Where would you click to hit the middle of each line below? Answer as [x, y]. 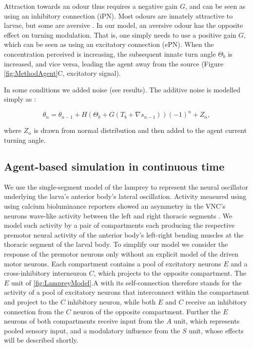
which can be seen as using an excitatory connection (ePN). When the [109, 44]
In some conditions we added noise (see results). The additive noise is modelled [122, 89]
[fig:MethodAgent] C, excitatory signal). [62, 73]
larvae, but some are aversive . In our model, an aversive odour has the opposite [124, 25]
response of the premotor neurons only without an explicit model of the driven [121, 253]
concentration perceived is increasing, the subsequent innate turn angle [110, 54]
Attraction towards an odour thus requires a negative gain [91, 6]
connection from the [34, 311]
